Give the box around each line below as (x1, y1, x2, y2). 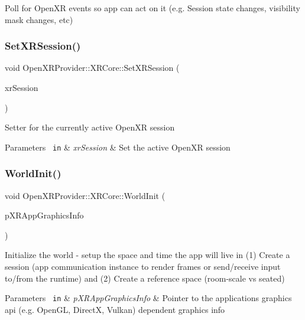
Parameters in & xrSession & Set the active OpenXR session (5, 141, 231, 153)
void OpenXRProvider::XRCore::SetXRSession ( (5, 61, 180, 74)
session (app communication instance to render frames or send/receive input (5, 260, 281, 273)
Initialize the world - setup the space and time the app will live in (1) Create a (5, 249, 290, 261)
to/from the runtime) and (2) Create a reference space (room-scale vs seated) (5, 272, 285, 284)
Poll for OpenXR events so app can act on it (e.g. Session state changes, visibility (5, 2, 300, 14)
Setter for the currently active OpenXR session (5, 121, 175, 133)
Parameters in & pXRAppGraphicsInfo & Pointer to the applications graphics (5, 292, 292, 304)
